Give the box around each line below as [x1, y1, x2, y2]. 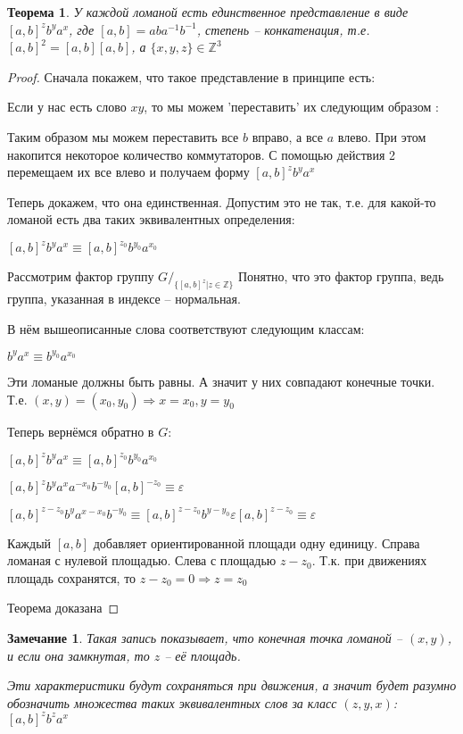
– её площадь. [164, 646, 241, 664]
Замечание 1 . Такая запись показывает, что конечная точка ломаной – [7, 629, 403, 647]
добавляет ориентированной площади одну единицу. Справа [93, 533, 420, 552]
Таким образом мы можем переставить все [7, 127, 239, 146]
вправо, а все [252, 127, 324, 146]
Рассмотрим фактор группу [7, 267, 154, 286]
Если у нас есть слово [7, 97, 127, 116]
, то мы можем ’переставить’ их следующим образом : [144, 97, 439, 116]
